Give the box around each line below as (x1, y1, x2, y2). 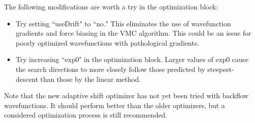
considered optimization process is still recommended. (4, 110, 168, 120)
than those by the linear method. (40, 73, 141, 84)
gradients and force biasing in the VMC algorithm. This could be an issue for (15, 28, 252, 38)
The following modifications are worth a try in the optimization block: (4, 1, 218, 11)
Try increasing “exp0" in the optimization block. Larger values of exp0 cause (15, 54, 249, 64)
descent (15, 73, 38, 84)
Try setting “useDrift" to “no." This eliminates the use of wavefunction (15, 18, 231, 28)
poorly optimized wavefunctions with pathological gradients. (15, 37, 199, 48)
